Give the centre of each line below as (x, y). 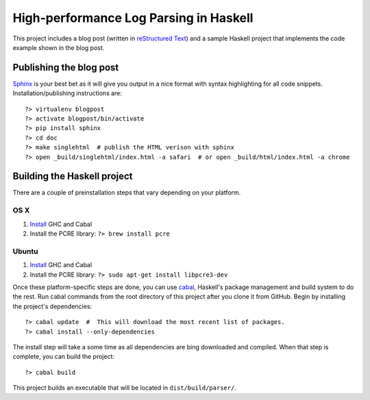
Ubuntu (25, 251)
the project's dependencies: (52, 306)
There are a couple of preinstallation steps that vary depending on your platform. (127, 192)
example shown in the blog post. (59, 47)
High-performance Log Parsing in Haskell (133, 18)
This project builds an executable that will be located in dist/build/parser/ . (124, 388)
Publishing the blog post (66, 67)
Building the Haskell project (73, 176)
